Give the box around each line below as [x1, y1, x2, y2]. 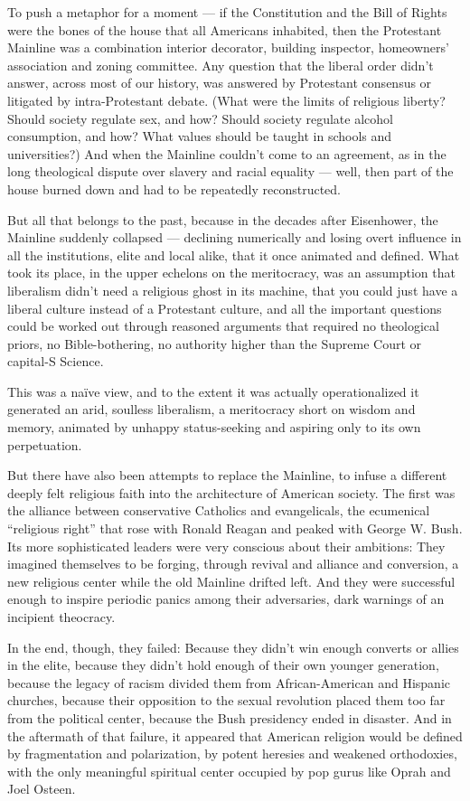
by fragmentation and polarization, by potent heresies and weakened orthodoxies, [7, 744, 457, 763]
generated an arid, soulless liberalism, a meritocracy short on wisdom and [7, 400, 416, 419]
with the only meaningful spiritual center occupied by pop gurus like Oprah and [7, 761, 451, 780]
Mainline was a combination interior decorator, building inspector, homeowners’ [7, 38, 449, 57]
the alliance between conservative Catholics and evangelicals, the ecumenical [7, 501, 430, 520]
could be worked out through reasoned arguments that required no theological [7, 316, 439, 335]
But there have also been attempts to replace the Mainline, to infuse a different [7, 466, 447, 485]
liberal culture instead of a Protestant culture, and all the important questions [7, 298, 442, 317]
